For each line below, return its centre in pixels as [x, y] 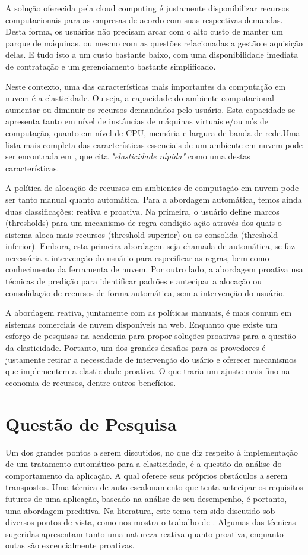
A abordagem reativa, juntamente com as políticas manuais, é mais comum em [149, 313]
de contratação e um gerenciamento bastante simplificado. [111, 66]
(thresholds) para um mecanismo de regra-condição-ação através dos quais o [144, 223]
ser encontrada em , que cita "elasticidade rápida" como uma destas [128, 156]
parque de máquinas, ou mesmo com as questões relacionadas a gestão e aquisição [154, 43]
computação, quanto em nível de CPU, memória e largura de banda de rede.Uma [153, 132]
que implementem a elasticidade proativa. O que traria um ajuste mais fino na [148, 371]
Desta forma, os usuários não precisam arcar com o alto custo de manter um [144, 31]
